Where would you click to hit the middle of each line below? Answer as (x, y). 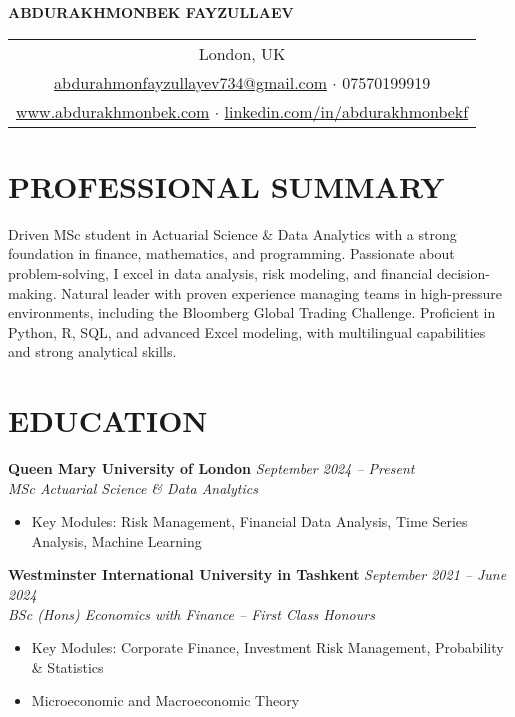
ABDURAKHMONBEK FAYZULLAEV (151, 12)
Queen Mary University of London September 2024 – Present (211, 468)
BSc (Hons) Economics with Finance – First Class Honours (191, 613)
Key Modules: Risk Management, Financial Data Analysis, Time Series (249, 521)
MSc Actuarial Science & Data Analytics (133, 487)
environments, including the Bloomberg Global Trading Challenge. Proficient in (252, 312)
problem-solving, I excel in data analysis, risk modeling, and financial (220, 272)
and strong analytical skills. (92, 351)
